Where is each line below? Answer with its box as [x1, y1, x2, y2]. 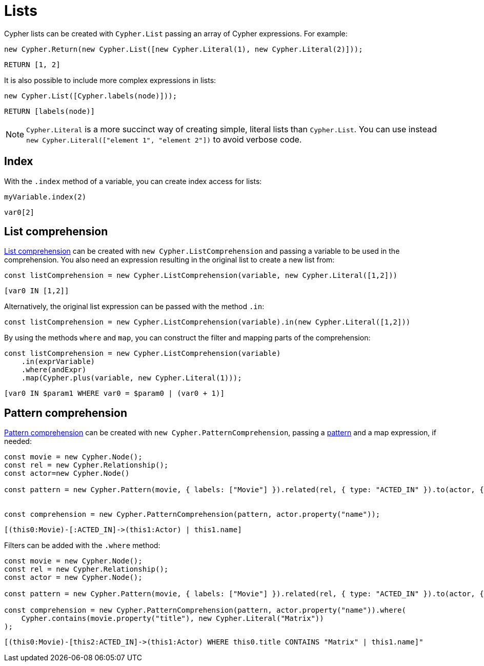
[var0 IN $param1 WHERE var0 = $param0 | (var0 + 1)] [4, 389, 225, 398]
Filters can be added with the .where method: [4, 541, 160, 550]
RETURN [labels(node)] [4, 107, 95, 115]
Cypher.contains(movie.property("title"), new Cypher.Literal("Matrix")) [21, 614, 324, 623]
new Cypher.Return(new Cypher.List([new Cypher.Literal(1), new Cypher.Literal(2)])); [4, 45, 363, 53]
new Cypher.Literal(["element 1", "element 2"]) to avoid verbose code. [26, 134, 302, 145]
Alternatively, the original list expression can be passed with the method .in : [4, 302, 265, 311]
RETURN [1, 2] [4, 60, 60, 69]
